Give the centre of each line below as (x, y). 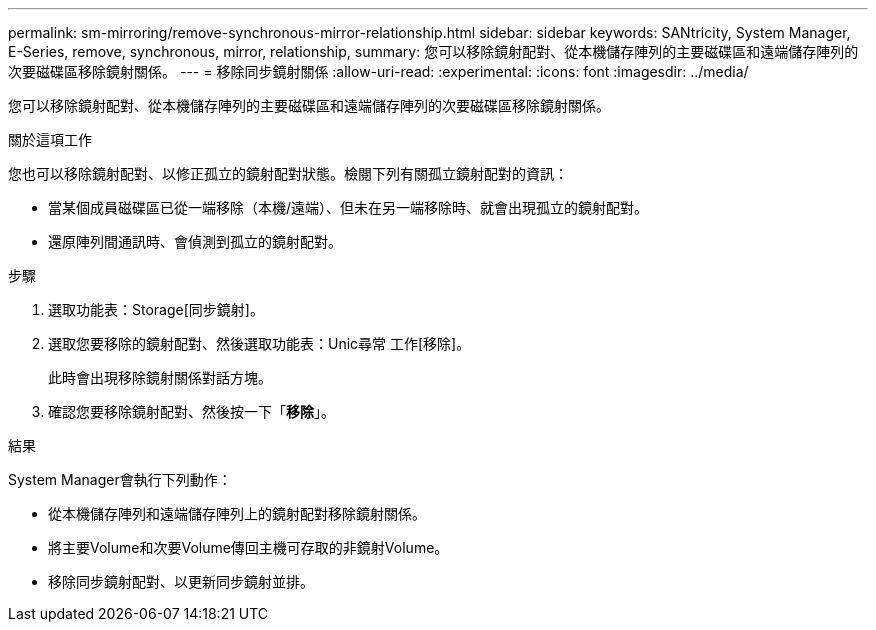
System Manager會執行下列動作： (120, 479)
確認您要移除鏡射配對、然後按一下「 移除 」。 (191, 411)
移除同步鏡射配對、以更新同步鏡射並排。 (181, 581)
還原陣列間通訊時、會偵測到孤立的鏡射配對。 (195, 241)
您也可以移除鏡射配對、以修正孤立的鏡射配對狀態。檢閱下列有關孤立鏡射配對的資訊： (288, 173)
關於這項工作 (50, 139)
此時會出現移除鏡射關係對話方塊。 (160, 377)
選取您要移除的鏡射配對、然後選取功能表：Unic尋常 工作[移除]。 (259, 343)
